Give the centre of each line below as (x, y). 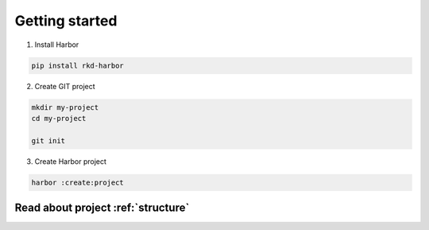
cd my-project (59, 118)
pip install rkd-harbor (78, 65)
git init (48, 140)
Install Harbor (57, 45)
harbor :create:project (78, 182)
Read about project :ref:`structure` (102, 208)
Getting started (66, 21)
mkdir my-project (65, 107)
